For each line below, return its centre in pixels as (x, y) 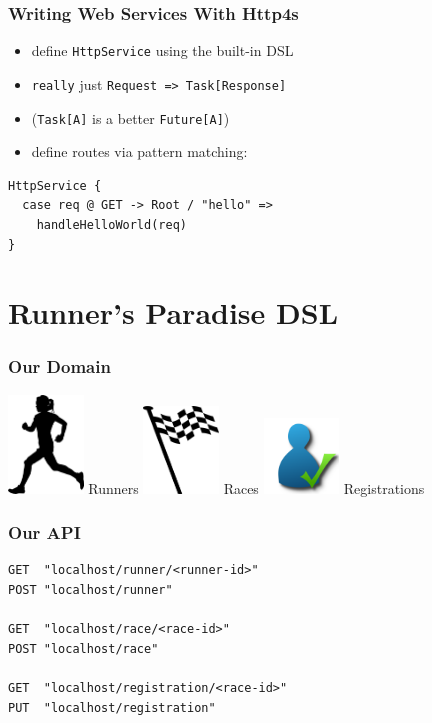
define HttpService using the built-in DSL (162, 50)
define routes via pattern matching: (139, 151)
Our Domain (59, 366)
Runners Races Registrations (256, 487)
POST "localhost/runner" (90, 589)
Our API (44, 532)
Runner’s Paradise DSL (173, 312)
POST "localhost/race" (83, 648)
